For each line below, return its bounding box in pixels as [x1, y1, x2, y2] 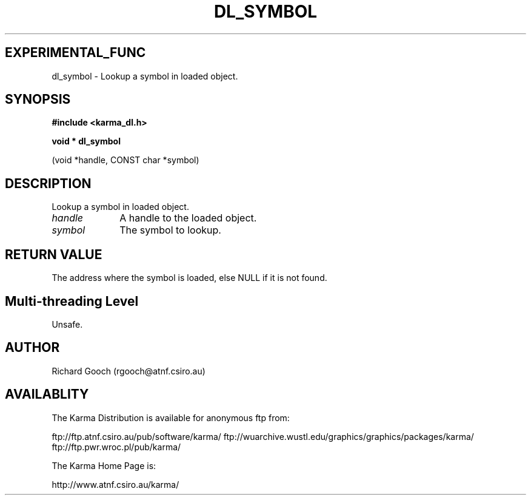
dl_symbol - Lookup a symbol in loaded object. [52, 70, 238, 81]
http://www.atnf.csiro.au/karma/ [52, 479, 179, 490]
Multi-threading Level [5, 293, 139, 309]
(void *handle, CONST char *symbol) [52, 155, 199, 166]
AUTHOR [5, 340, 60, 356]
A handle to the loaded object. [119, 212, 257, 225]
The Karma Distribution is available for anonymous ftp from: [52, 412, 290, 423]
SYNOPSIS [5, 92, 71, 107]
